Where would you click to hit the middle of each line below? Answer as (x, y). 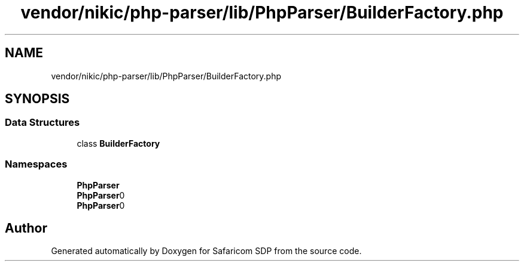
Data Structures (42, 123)
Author (26, 228)
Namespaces (36, 164)
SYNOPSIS (37, 99)
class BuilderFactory (118, 143)
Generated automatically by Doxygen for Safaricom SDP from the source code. (206, 251)
